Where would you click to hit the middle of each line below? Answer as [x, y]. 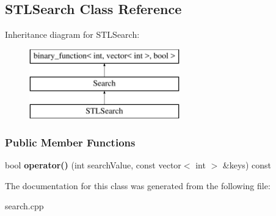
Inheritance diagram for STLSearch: [72, 34]
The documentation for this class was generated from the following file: [138, 185]
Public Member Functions [70, 142]
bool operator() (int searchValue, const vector [93, 164]
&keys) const [247, 164]
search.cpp [24, 206]
